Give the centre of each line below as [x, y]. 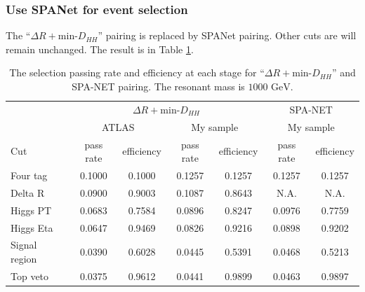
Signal [24, 245]
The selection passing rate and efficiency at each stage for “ [137, 72]
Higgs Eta [32, 227]
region [24, 258]
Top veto [30, 276]
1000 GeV [269, 88]
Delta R [28, 192]
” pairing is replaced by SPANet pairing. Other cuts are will [227, 35]
